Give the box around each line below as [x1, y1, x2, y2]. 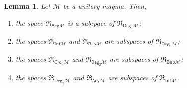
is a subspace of [67, 17, 115, 28]
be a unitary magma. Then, [63, 1, 147, 11]
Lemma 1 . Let [4, 1, 50, 11]
